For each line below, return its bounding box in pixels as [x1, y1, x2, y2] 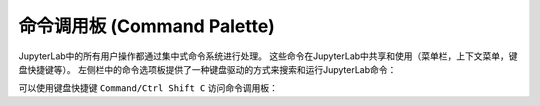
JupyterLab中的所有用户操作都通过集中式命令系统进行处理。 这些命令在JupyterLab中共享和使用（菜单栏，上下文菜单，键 [18, 50, 519, 62]
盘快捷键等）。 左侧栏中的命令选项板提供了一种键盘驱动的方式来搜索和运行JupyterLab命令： [18, 63, 397, 75]
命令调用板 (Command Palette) [18, 15, 275, 37]
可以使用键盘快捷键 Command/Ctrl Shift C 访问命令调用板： [18, 82, 279, 94]
